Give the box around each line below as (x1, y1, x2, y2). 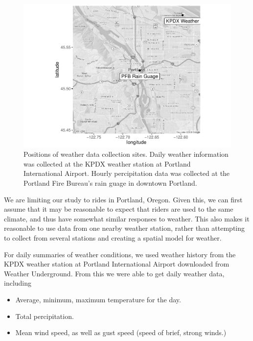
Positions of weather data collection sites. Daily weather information (23, 149, 229, 159)
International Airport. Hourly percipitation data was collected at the (23, 168, 230, 178)
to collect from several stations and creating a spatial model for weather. (4, 233, 222, 243)
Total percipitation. (15, 311, 74, 321)
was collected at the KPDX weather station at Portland (23, 158, 191, 169)
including (4, 278, 32, 288)
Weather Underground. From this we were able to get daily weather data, (4, 268, 225, 278)
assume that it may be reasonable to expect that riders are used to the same (4, 204, 233, 214)
